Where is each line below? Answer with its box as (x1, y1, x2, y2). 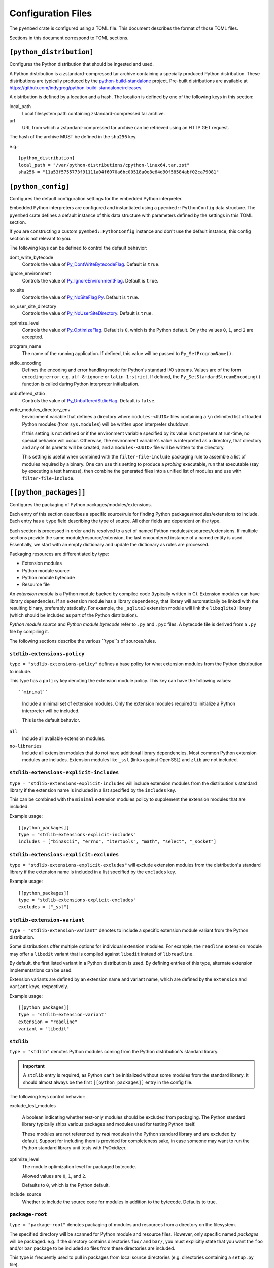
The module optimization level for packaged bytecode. (22, 1164, 136, 1170)
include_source (9, 1191, 42, 1197)
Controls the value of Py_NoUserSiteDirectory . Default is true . (22, 310, 153, 316)
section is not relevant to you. (9, 235, 72, 241)
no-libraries (9, 743, 42, 749)
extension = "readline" (18, 1018, 78, 1025)
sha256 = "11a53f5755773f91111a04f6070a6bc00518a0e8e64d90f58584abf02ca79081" (18, 169, 219, 175)
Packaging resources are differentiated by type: (9, 551, 109, 557)
